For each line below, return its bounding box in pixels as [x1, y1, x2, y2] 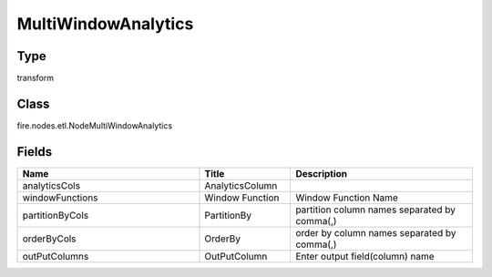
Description [295, 167, 348, 180]
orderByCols [22, 232, 77, 245]
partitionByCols [22, 209, 89, 221]
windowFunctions [22, 191, 98, 204]
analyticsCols [22, 179, 81, 191]
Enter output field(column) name [295, 250, 435, 262]
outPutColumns [22, 250, 89, 262]
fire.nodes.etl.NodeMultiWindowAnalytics [16, 119, 173, 131]
